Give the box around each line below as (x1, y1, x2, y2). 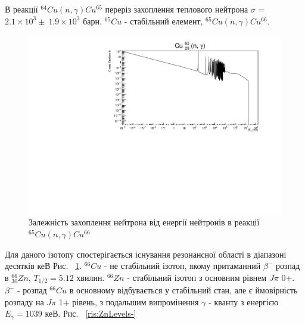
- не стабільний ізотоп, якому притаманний (104, 259, 261, 272)
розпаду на (5, 295, 44, 308)
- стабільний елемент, (124, 14, 203, 27)
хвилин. (76, 271, 105, 283)
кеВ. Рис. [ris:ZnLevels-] (45, 307, 136, 320)
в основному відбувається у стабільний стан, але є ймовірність (69, 284, 298, 296)
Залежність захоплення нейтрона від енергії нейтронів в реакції (29, 216, 260, 228)
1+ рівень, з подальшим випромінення (58, 295, 199, 308)
